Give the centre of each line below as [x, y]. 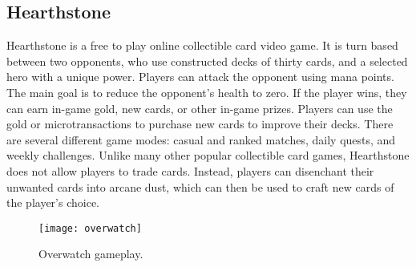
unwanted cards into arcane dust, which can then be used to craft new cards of [200, 186]
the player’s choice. [53, 202]
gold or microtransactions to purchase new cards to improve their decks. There [200, 124]
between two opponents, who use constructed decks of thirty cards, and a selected [207, 61]
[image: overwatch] [90, 228]
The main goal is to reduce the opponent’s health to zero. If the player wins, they [207, 92]
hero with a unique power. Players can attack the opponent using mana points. [200, 77]
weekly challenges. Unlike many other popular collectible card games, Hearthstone [208, 155]
